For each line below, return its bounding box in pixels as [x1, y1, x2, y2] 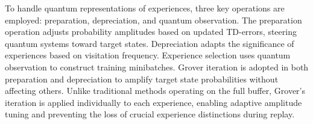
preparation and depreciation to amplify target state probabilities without [5, 72, 279, 85]
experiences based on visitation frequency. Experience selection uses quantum [5, 49, 291, 61]
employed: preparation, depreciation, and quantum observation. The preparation [5, 13, 302, 26]
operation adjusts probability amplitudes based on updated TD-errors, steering [5, 25, 297, 38]
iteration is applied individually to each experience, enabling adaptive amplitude [5, 96, 302, 108]
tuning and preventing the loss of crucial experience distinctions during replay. [5, 108, 295, 120]
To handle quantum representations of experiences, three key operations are [5, 2, 285, 14]
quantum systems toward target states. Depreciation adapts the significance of [5, 37, 294, 49]
